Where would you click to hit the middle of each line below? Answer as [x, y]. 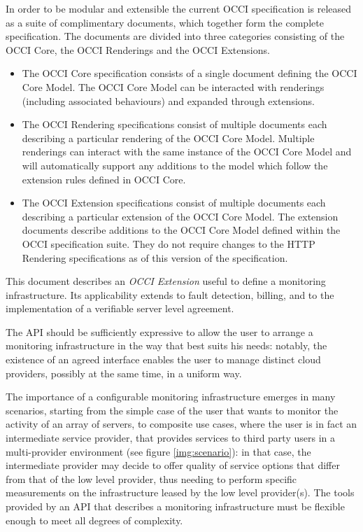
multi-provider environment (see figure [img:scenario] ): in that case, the [158, 451]
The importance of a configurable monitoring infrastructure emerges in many [171, 397]
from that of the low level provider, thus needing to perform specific [151, 478]
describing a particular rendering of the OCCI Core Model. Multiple [168, 138]
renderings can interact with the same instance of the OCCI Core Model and [187, 152]
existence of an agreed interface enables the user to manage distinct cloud [163, 359]
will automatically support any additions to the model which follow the [175, 165]
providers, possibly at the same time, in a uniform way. [124, 373]
